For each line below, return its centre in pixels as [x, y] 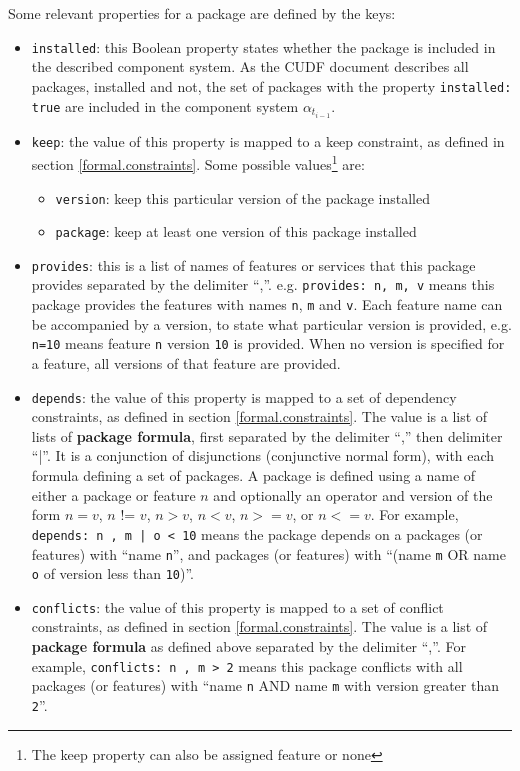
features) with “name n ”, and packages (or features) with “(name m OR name [268, 553]
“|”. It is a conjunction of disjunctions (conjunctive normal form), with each [263, 455]
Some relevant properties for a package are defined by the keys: [202, 13]
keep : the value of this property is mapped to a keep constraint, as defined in [268, 140]
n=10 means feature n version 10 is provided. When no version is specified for [268, 343]
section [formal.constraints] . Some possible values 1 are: [198, 162]
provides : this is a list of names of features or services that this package [253, 264]
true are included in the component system [165, 105]
